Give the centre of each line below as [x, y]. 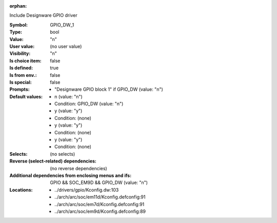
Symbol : [19, 25]
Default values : [26, 96]
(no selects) [63, 154]
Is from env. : [23, 75]
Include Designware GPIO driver [43, 15]
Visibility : [20, 53]
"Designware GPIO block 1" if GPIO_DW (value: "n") [109, 89]
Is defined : [21, 68]
